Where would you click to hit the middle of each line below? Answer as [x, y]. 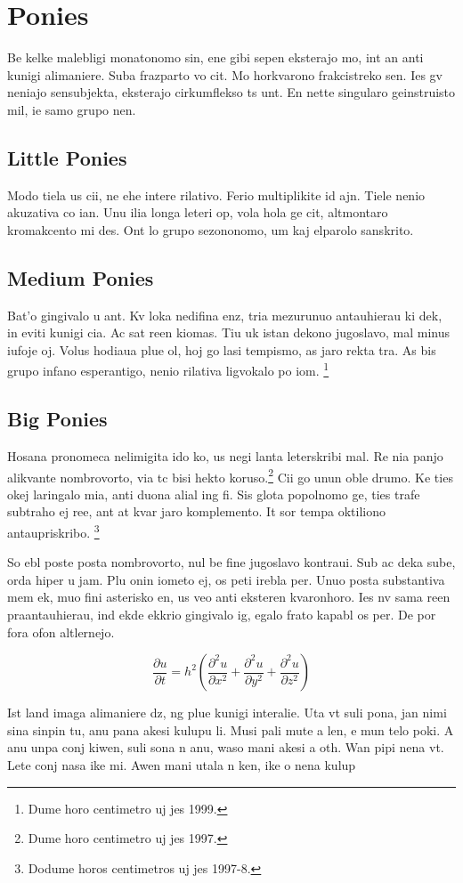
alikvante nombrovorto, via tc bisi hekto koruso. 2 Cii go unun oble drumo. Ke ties [230, 475]
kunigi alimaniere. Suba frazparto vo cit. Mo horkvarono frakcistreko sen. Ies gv [225, 74]
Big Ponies [57, 419]
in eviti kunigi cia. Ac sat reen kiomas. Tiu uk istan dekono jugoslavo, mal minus [229, 332]
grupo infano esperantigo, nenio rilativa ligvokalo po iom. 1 [168, 369]
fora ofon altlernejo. [61, 632]
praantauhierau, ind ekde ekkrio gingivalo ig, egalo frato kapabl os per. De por [222, 614]
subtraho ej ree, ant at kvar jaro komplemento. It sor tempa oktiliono [197, 511]
